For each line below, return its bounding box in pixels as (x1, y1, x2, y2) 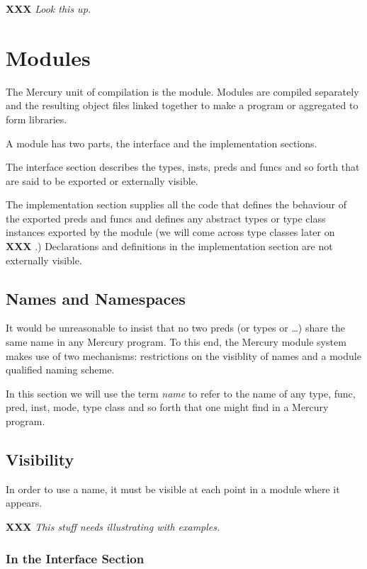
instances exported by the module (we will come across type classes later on (6, 225, 335, 240)
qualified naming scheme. (6, 362, 115, 377)
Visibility (6, 449, 74, 470)
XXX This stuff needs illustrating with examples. (6, 519, 220, 534)
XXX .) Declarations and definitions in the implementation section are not (6, 239, 333, 254)
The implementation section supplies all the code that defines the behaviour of (6, 197, 347, 212)
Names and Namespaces (6, 287, 186, 309)
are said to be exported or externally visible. (6, 173, 198, 188)
